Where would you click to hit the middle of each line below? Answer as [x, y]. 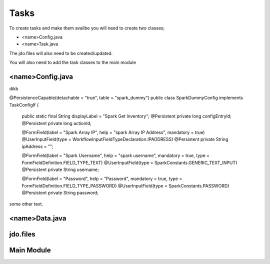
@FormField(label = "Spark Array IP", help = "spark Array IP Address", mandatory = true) [113, 132]
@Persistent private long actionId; [57, 123]
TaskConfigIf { [24, 104]
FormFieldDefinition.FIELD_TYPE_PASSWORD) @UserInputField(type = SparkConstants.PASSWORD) [125, 185]
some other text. [26, 204]
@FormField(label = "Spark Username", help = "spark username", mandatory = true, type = [116, 155]
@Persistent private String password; [60, 193]
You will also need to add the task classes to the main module [72, 62]
